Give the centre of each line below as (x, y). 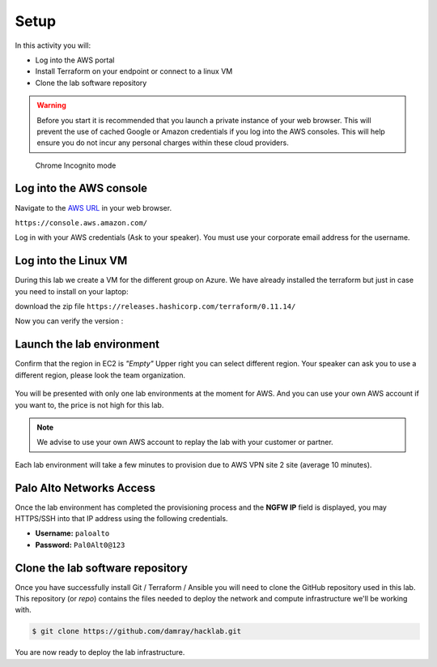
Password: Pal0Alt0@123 (80, 545)
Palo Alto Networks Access (85, 487)
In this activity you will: (53, 45)
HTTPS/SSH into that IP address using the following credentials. (121, 518)
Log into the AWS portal (75, 60)
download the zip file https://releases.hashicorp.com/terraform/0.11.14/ (155, 306)
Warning (51, 105)
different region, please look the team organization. (100, 375)
